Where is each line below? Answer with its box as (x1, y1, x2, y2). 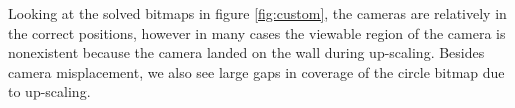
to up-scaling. (8, 81, 91, 102)
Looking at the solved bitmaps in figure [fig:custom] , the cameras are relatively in (8, 3, 507, 23)
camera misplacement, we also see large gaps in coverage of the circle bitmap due (8, 61, 505, 82)
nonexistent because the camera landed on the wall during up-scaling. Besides (8, 42, 485, 63)
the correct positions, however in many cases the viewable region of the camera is (8, 22, 506, 43)
